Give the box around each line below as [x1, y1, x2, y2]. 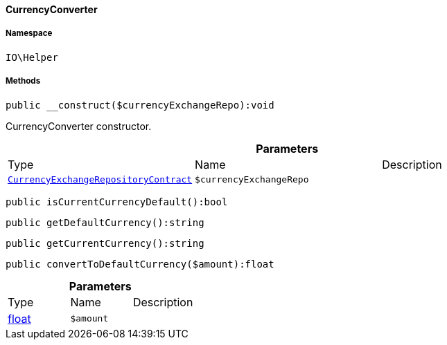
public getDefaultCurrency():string [6, 216, 204, 228]
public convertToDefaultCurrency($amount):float [6, 258, 274, 270]
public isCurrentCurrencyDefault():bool [6, 196, 228, 207]
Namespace [6, 28, 53, 39]
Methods [6, 76, 41, 86]
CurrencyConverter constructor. [6, 120, 152, 132]
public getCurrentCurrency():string [6, 237, 204, 249]
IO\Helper [6, 51, 58, 63]
